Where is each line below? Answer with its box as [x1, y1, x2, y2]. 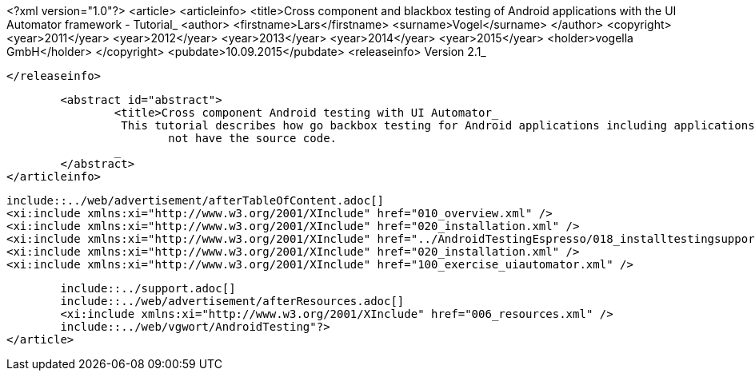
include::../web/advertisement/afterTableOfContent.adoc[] [6, 194, 385, 207]
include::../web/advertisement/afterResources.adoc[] [60, 295, 405, 308]
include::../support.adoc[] [60, 282, 236, 295]
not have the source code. [168, 132, 338, 145]
